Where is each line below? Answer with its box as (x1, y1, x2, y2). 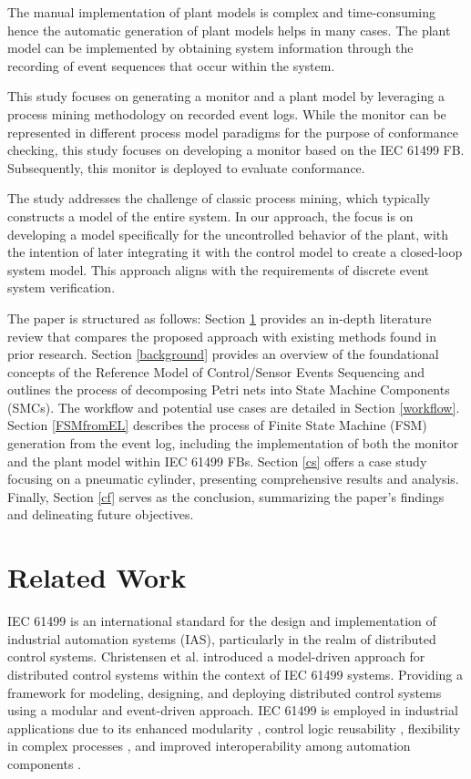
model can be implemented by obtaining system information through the (7, 38, 414, 57)
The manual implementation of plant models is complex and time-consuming (7, 3, 435, 21)
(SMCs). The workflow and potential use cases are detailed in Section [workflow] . (7, 397, 460, 416)
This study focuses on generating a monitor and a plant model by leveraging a (7, 87, 445, 106)
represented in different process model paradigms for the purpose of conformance (7, 122, 458, 141)
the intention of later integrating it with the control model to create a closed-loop (7, 242, 463, 261)
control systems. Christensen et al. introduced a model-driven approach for (7, 647, 425, 666)
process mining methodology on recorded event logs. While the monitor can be (7, 104, 446, 123)
